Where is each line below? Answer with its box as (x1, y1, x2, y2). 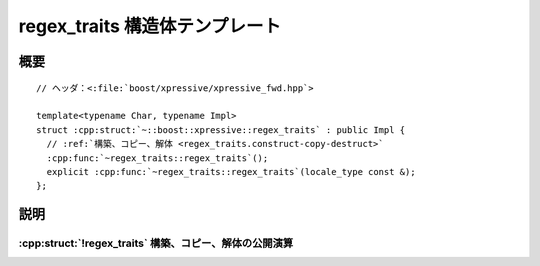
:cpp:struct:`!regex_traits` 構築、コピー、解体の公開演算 (18, 236, 294, 250)
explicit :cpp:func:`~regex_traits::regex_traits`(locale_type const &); (46, 166, 416, 177)
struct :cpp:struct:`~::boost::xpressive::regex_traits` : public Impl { (36, 124, 406, 135)
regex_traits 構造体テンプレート (18, 15, 282, 37)
